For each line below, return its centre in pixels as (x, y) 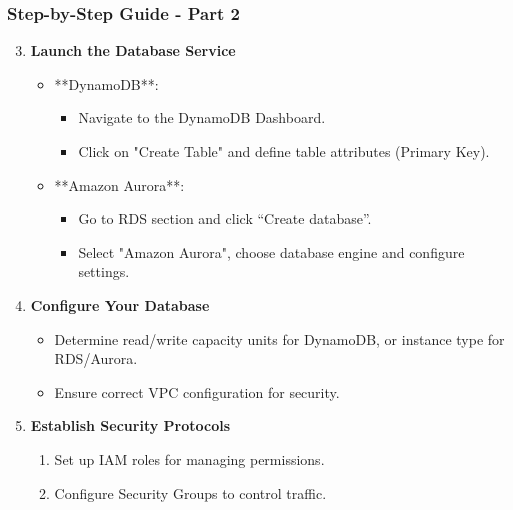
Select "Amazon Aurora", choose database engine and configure (271, 251)
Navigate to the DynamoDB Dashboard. (202, 117)
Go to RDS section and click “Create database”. (225, 218)
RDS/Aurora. (96, 358)
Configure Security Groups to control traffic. (190, 492)
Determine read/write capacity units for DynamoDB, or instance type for (279, 338)
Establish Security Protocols (130, 425)
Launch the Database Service (133, 50)
